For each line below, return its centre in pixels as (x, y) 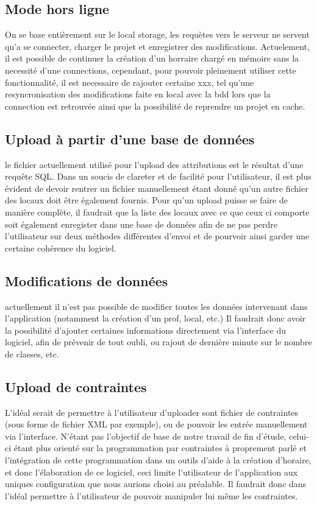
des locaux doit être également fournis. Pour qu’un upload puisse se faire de (146, 200)
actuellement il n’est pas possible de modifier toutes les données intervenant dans (156, 306)
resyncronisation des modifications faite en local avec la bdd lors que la (138, 94)
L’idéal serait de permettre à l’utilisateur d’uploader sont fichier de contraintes (152, 412)
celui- (299, 436)
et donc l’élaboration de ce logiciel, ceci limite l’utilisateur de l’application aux (151, 472)
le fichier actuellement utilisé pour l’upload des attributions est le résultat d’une (154, 164)
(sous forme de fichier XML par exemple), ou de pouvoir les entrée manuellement (156, 424)
